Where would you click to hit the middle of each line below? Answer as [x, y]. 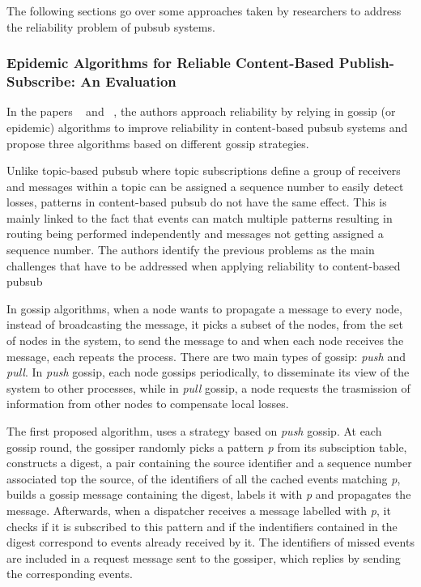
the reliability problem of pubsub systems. [111, 26]
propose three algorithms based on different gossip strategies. [158, 143]
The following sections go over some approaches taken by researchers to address [204, 11]
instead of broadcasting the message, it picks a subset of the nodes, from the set [205, 324]
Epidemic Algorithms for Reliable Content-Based [170, 63]
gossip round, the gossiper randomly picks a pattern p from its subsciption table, [207, 447]
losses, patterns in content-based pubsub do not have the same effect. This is [197, 202]
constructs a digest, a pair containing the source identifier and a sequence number [209, 463]
